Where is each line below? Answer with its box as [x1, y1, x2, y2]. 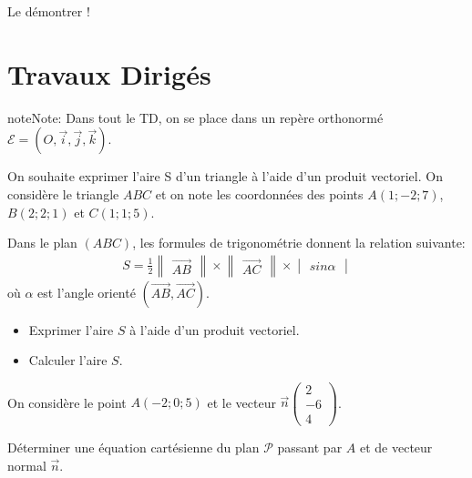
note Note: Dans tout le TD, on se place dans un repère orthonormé [7, 107, 384, 127]
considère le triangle [7, 184, 119, 203]
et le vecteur [207, 392, 276, 412]
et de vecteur [359, 438, 433, 457]
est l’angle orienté [37, 282, 136, 301]
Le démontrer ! [7, 2, 90, 20]
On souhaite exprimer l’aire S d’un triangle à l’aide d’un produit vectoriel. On [7, 167, 443, 186]
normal [7, 455, 46, 474]
